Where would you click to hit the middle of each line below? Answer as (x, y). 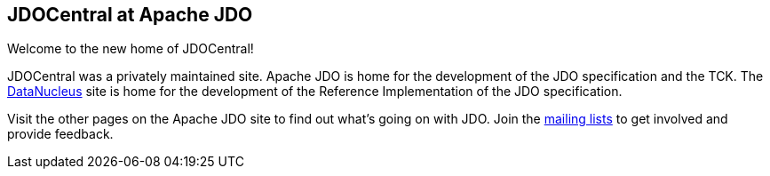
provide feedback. (60, 134)
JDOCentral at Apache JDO (130, 15)
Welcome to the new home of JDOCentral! (131, 49)
